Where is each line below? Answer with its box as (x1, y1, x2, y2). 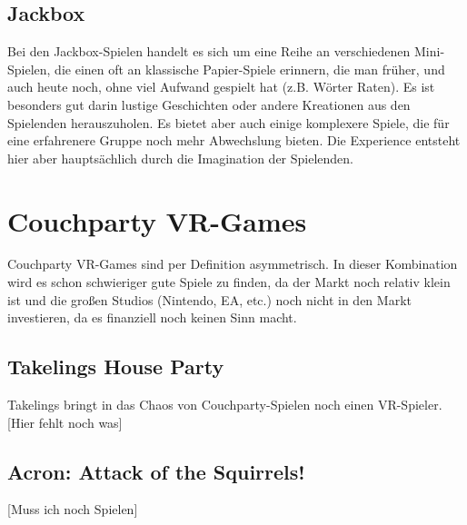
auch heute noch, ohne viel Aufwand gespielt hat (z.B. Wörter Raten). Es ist (7, 77, 435, 96)
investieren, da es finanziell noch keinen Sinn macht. (7, 308, 297, 327)
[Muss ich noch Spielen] (7, 500, 138, 519)
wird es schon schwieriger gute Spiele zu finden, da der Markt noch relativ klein (7, 272, 451, 292)
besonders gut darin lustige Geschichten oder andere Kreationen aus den (7, 94, 411, 114)
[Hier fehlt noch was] (7, 412, 123, 431)
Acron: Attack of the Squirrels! (7, 457, 305, 485)
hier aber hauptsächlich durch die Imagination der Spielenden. (7, 148, 354, 167)
